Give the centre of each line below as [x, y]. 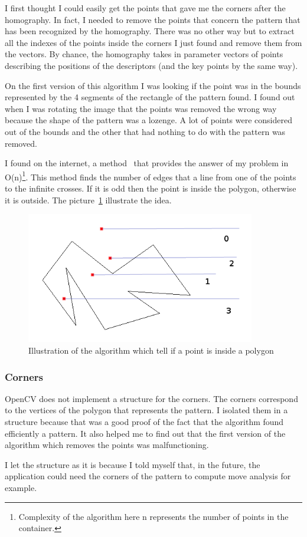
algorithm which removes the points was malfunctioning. [107, 445]
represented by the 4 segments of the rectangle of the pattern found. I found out [150, 97]
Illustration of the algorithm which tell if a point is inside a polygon [151, 350]
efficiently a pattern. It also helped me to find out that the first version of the [145, 433]
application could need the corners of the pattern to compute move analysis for [148, 476]
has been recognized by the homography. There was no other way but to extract [150, 31]
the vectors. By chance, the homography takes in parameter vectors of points [144, 54]
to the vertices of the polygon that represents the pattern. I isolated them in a [146, 410]
